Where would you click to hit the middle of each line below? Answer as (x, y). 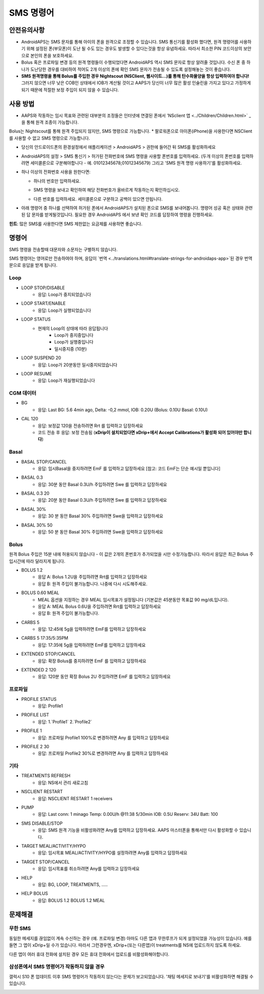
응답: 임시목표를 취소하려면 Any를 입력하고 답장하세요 (89, 869)
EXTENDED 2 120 (39, 670)
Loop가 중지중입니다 (74, 335)
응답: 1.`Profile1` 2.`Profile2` (65, 721)
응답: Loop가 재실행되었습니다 (66, 381)
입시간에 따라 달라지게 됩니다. (37, 561)
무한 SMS (20, 928)
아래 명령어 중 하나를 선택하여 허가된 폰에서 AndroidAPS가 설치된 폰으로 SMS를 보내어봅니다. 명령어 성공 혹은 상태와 (132, 208)
